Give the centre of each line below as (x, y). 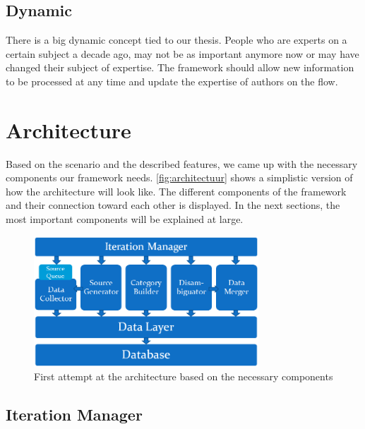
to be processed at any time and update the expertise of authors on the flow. (172, 81)
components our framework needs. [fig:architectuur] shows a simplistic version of (179, 177)
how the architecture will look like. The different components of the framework (176, 191)
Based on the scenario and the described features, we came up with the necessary (182, 163)
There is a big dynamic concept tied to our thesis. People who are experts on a (176, 40)
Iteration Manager (74, 415)
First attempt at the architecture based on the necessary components (184, 376)
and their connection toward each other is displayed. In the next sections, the (173, 205)
